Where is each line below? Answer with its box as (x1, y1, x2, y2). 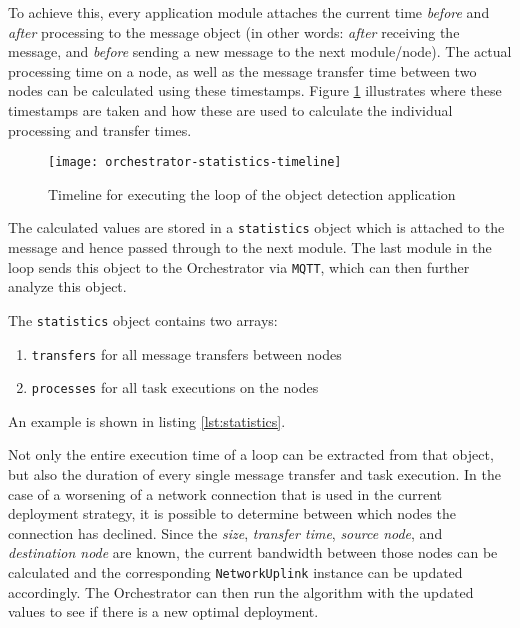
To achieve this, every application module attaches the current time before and (8, 2, 490, 22)
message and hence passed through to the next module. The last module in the (8, 237, 492, 258)
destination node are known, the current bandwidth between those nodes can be (8, 542, 498, 563)
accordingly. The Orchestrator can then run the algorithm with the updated (8, 581, 474, 602)
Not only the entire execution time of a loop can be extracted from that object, (8, 444, 494, 465)
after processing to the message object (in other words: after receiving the (8, 21, 460, 42)
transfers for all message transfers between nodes (31, 343, 342, 364)
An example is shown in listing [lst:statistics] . (8, 410, 286, 431)
